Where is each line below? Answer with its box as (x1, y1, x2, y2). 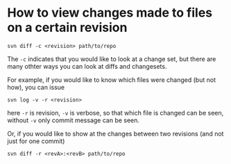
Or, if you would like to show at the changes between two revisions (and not (7, 129, 224, 138)
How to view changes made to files (7, 5, 213, 21)
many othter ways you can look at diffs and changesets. (7, 62, 167, 70)
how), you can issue (7, 83, 65, 91)
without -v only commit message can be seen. (7, 116, 140, 124)
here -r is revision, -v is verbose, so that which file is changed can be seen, (7, 108, 224, 117)
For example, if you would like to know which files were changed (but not (7, 75, 216, 84)
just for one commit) (7, 137, 65, 145)
